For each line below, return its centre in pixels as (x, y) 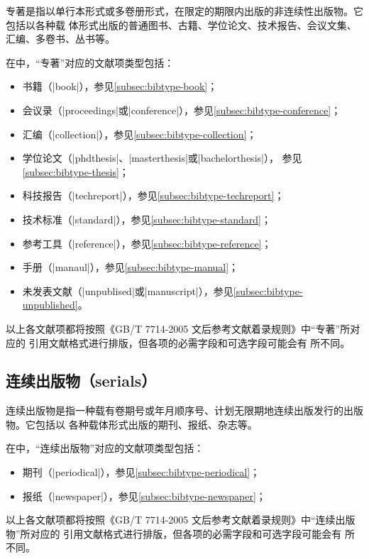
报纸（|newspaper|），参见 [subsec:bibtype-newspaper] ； (144, 496)
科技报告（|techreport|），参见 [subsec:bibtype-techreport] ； (153, 195)
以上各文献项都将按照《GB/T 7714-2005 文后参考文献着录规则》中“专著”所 (178, 328)
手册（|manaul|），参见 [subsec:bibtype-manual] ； (131, 267)
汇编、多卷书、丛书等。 (60, 39)
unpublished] (50, 305)
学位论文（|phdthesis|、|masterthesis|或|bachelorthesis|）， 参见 (162, 158)
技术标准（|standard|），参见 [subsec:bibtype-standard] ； (147, 219)
